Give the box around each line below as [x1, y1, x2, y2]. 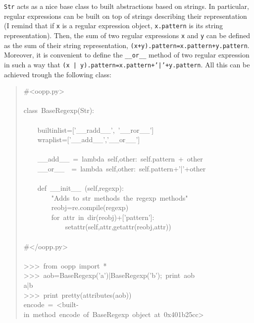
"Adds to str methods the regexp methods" [51, 192, 188, 203]
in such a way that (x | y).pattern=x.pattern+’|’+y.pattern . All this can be [4, 59, 250, 69]
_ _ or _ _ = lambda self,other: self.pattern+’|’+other [37, 163, 206, 173]
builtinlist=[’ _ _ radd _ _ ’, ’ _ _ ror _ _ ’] [37, 124, 154, 135]
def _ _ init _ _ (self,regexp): [37, 183, 124, 193]
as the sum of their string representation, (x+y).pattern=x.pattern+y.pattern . [4, 40, 250, 50]
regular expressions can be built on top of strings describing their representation [4, 10, 247, 21]
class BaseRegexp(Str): [23, 105, 94, 115]
